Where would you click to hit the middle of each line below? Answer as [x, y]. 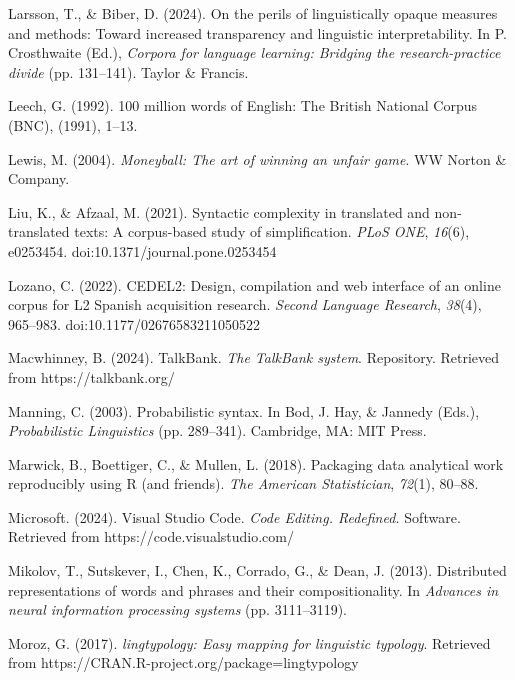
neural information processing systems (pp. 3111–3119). [178, 609]
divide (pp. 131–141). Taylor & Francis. [128, 71]
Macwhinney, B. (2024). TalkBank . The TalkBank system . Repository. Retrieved [254, 357]
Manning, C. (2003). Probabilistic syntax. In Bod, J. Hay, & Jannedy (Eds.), [244, 410]
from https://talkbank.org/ [91, 376]
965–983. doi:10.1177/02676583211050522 [134, 323]
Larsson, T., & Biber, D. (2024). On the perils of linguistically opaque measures [253, 13]
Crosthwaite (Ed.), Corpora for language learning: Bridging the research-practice [254, 52]
